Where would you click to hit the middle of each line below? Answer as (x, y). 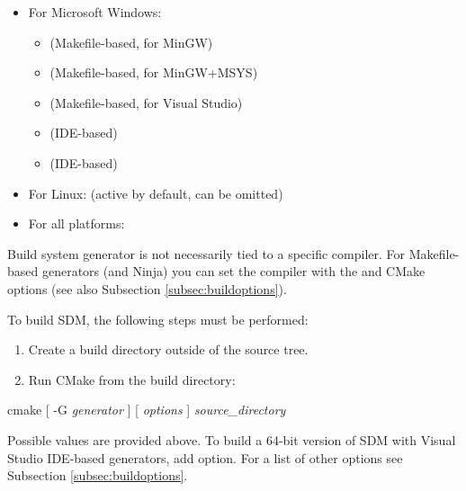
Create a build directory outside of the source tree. (168, 349)
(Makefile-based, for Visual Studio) (146, 102)
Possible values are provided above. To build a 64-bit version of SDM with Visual (232, 439)
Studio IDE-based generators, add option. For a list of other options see (205, 457)
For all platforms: (76, 223)
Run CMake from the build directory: (132, 379)
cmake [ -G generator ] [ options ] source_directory (147, 410)
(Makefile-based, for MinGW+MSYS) (154, 72)
